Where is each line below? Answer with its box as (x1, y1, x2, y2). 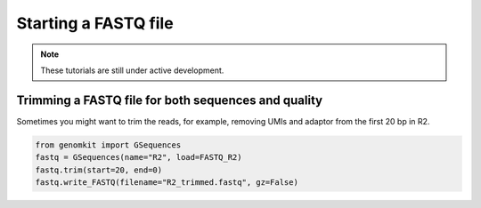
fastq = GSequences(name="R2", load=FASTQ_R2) (35, 152, 242, 163)
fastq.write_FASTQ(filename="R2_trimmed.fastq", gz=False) (35, 178, 298, 187)
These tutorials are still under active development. (40, 65, 224, 76)
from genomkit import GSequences (35, 140, 182, 150)
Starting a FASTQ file (16, 13, 174, 33)
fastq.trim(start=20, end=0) (35, 164, 163, 175)
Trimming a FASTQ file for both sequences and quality (16, 92, 323, 108)
